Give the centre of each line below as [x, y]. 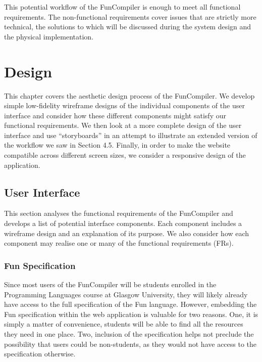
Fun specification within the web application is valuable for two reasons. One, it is [131, 314]
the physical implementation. [49, 36]
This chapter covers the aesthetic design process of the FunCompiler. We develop [129, 95]
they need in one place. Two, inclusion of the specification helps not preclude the [129, 334]
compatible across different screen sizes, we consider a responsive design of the [125, 155]
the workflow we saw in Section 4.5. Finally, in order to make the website [117, 145]
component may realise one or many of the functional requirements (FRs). [119, 243]
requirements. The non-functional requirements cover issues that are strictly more [130, 16]
